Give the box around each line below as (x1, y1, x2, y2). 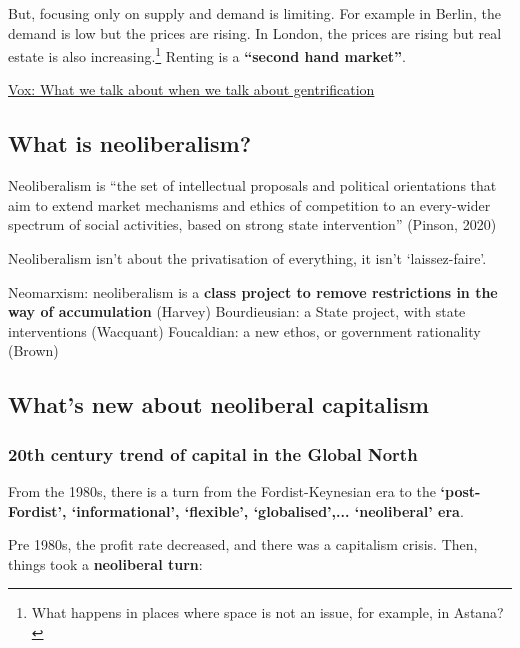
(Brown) (8, 340, 59, 361)
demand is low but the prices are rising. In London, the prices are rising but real (8, 22, 502, 43)
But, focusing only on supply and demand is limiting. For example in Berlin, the (8, 3, 501, 23)
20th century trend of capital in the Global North (8, 441, 418, 466)
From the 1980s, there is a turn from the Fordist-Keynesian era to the (8, 480, 436, 501)
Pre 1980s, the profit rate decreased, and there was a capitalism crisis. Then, (8, 534, 478, 555)
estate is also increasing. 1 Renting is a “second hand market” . (8, 43, 406, 66)
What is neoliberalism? (8, 128, 252, 159)
